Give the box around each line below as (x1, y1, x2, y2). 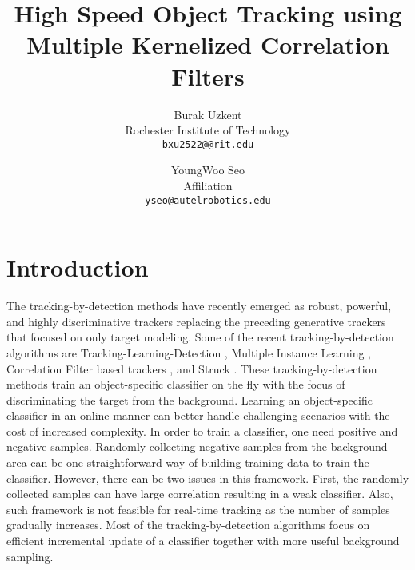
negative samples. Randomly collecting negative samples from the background (6, 438, 388, 455)
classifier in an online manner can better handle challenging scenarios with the (6, 407, 390, 424)
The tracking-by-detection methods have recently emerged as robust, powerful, (6, 297, 392, 314)
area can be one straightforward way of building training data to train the (6, 454, 369, 471)
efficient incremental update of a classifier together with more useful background (6, 532, 400, 549)
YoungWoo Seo (170, 161, 245, 178)
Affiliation (183, 177, 233, 193)
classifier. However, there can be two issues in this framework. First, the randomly (6, 469, 409, 486)
